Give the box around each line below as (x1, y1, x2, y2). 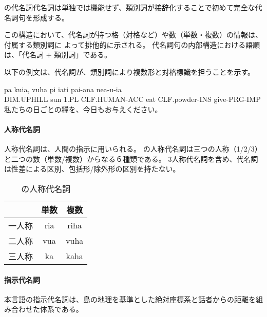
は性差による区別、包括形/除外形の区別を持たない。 (4, 163, 180, 174)
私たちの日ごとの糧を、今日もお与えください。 (4, 103, 162, 114)
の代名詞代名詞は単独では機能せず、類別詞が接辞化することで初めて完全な (4, 2, 255, 12)
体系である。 (40, 304, 83, 314)
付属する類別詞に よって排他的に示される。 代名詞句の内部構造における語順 (4, 39, 260, 50)
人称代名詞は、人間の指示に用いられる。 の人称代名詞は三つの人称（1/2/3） (4, 143, 262, 154)
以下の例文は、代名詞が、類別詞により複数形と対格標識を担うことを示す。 (4, 66, 255, 77)
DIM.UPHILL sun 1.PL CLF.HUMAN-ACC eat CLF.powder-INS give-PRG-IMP (4, 94, 261, 104)
